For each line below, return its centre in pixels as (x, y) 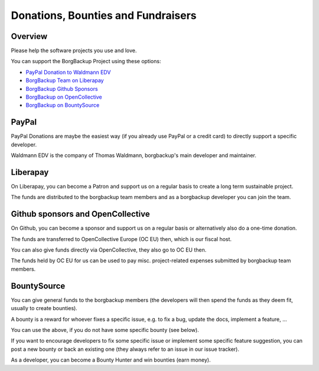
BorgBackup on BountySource (63, 105)
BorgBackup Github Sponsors (62, 89)
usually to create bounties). (44, 308)
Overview (29, 36)
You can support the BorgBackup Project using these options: (86, 61)
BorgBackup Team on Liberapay (65, 80)
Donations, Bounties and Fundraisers (104, 15)
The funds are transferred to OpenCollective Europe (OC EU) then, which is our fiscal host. (121, 239)
